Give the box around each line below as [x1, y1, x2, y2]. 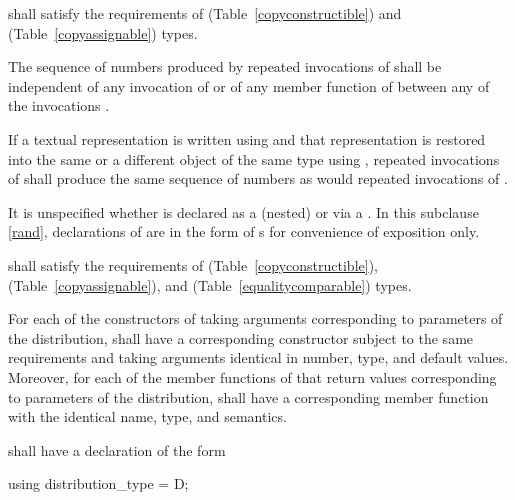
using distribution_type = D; [8, 473, 189, 494]
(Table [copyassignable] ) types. [8, 22, 198, 43]
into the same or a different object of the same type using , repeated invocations [8, 148, 500, 169]
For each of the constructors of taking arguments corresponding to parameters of [8, 308, 503, 329]
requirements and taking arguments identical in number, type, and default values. [8, 347, 509, 368]
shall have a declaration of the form [8, 439, 226, 460]
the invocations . [8, 95, 110, 116]
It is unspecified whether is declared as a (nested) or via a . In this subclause [8, 201, 479, 222]
